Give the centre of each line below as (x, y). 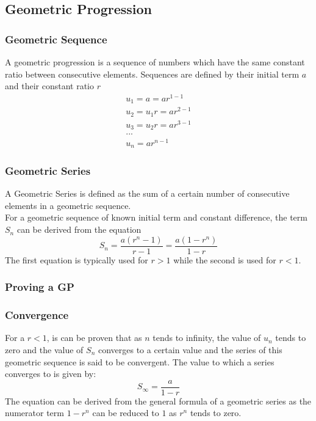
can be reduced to (126, 413)
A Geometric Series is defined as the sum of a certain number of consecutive (147, 193)
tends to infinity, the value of (207, 338)
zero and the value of (44, 349)
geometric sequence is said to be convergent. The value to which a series (140, 361)
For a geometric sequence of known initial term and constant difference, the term (156, 217)
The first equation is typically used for (77, 259)
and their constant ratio (50, 86)
